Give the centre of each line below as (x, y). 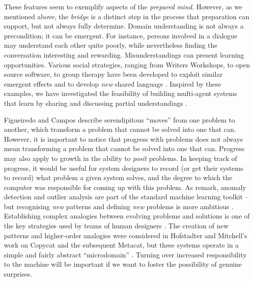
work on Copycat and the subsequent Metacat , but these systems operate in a (121, 245)
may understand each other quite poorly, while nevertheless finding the (111, 45)
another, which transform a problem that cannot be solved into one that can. (120, 129)
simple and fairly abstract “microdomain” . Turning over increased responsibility (125, 254)
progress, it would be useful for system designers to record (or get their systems (124, 168)
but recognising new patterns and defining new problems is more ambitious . (119, 206)
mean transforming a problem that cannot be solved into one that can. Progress (124, 148)
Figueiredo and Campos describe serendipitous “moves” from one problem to (120, 119)
